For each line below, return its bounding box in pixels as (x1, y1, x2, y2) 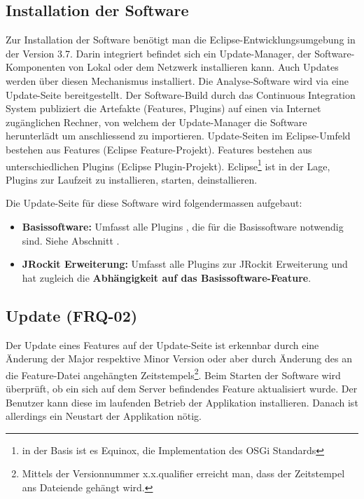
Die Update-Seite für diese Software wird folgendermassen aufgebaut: (6, 196, 302, 210)
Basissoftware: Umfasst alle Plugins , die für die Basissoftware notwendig (22, 219, 344, 233)
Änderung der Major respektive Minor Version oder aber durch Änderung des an (6, 351, 352, 366)
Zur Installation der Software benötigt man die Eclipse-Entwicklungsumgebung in (6, 32, 356, 47)
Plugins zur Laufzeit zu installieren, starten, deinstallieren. (6, 172, 258, 186)
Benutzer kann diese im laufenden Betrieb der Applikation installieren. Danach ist (6, 395, 358, 409)
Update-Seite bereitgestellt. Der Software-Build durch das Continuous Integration (6, 87, 356, 102)
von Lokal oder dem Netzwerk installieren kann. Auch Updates (68, 60, 339, 74)
